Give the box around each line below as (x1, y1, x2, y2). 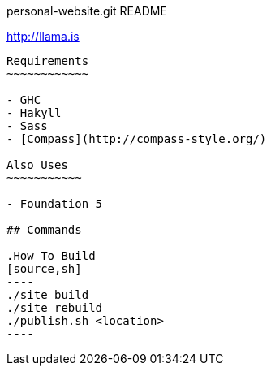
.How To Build (6, 249, 96, 262)
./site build (6, 288, 89, 301)
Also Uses (6, 158, 68, 171)
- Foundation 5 (6, 197, 103, 210)
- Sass (6, 119, 48, 132)
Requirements (6, 54, 89, 67)
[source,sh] (6, 262, 82, 275)
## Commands (6, 223, 82, 236)
